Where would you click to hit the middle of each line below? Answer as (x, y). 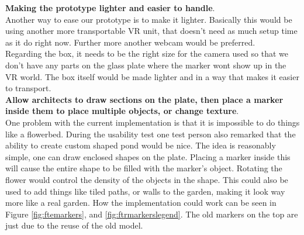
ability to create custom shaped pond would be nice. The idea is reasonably (141, 145)
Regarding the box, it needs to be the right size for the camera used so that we (147, 53)
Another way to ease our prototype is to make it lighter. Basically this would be (149, 19)
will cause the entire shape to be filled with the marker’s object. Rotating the (144, 168)
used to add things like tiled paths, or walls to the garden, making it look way (145, 191)
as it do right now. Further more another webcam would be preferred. (130, 42)
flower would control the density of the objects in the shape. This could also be (147, 179)
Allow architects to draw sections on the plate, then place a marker (144, 99)
